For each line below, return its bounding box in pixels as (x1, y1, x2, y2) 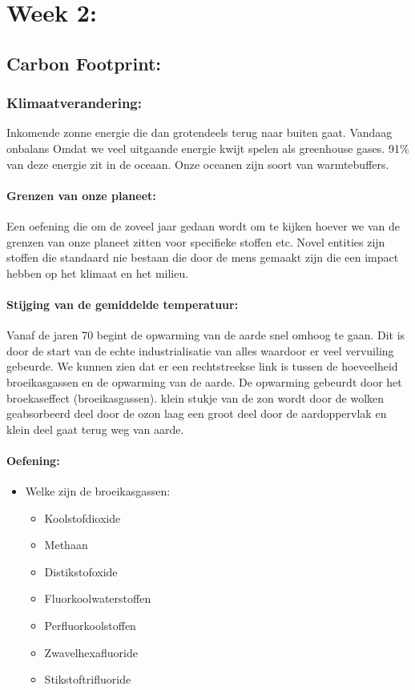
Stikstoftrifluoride (44, 671, 131, 688)
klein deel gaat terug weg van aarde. (6, 420, 184, 437)
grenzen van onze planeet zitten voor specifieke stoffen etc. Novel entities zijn (6, 233, 385, 250)
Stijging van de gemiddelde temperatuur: (6, 295, 239, 312)
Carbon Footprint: (6, 50, 162, 75)
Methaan (44, 536, 88, 553)
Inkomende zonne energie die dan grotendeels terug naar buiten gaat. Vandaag (6, 124, 393, 141)
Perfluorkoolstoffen (44, 617, 136, 634)
